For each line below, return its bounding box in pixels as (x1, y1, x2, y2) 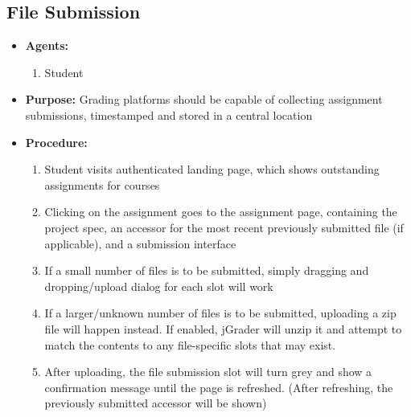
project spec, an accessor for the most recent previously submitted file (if (44, 219, 404, 235)
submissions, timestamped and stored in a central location (25, 106, 313, 123)
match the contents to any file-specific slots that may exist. (44, 336, 336, 353)
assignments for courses (44, 176, 160, 193)
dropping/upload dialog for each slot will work (44, 277, 273, 294)
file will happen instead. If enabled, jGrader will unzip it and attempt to (44, 320, 402, 337)
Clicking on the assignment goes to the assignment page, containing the (44, 203, 397, 220)
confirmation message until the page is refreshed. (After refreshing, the (44, 378, 393, 395)
